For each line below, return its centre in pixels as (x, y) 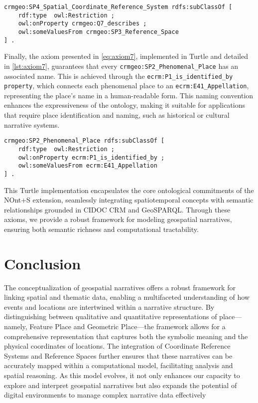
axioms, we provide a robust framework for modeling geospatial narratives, (118, 219)
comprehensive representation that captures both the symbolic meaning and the (126, 336)
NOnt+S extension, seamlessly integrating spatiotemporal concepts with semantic (129, 200)
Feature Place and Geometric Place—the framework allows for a (128, 326)
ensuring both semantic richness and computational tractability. (101, 229)
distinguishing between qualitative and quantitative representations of (111, 316)
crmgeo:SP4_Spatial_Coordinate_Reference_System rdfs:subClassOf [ (118, 7)
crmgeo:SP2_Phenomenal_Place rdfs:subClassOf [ (84, 141)
